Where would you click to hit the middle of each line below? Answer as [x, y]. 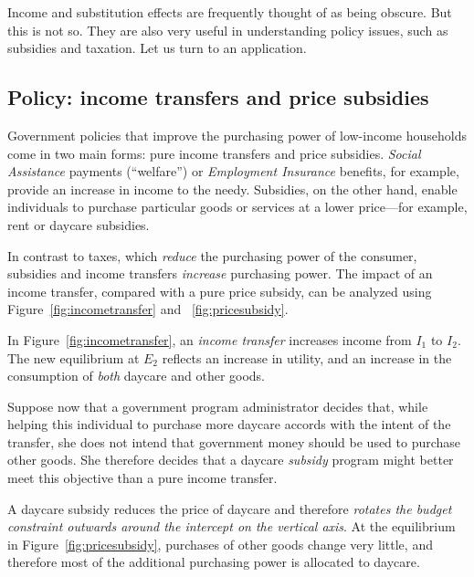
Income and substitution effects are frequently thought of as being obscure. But [230, 12]
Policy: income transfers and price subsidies [218, 97]
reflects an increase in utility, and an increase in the [307, 357]
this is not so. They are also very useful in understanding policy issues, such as [228, 30]
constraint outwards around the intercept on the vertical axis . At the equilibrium [232, 526]
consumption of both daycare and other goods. [137, 376]
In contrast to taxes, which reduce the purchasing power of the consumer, [212, 255]
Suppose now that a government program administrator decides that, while [218, 406]
